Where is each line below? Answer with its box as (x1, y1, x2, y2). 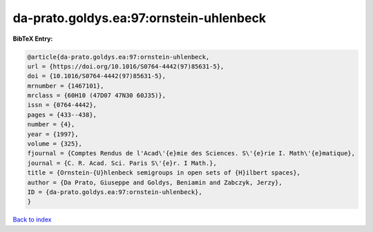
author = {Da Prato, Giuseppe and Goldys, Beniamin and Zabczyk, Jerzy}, (27, 178, 283, 186)
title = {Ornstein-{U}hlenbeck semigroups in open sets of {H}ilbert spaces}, (27, 169, 300, 177)
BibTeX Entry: (12, 35, 53, 43)
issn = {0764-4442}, (27, 101, 97, 109)
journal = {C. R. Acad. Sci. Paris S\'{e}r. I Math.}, (27, 159, 217, 167)
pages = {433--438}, (27, 110, 97, 119)
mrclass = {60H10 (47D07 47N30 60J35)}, (27, 92, 166, 99)
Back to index (12, 215, 52, 224)
